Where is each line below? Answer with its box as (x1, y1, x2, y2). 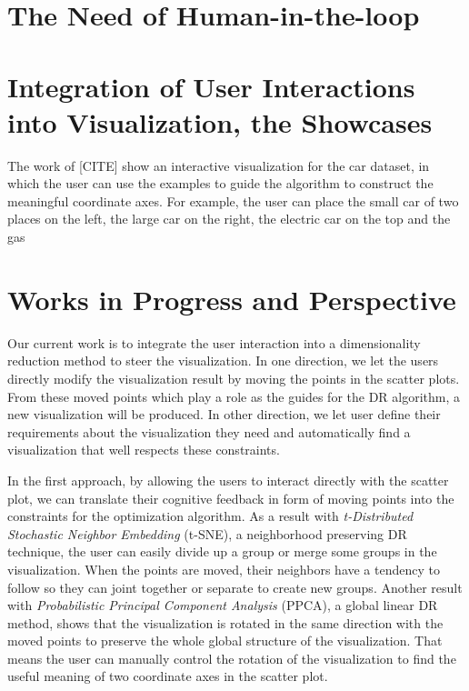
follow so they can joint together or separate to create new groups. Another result (7, 577, 463, 596)
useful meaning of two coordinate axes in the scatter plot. (7, 666, 328, 686)
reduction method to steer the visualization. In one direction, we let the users (7, 351, 439, 370)
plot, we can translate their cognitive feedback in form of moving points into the (7, 488, 454, 507)
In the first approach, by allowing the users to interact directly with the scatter (7, 470, 449, 489)
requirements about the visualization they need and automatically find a (7, 422, 411, 441)
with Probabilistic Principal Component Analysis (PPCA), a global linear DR (7, 596, 438, 615)
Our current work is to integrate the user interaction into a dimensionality (7, 333, 421, 352)
